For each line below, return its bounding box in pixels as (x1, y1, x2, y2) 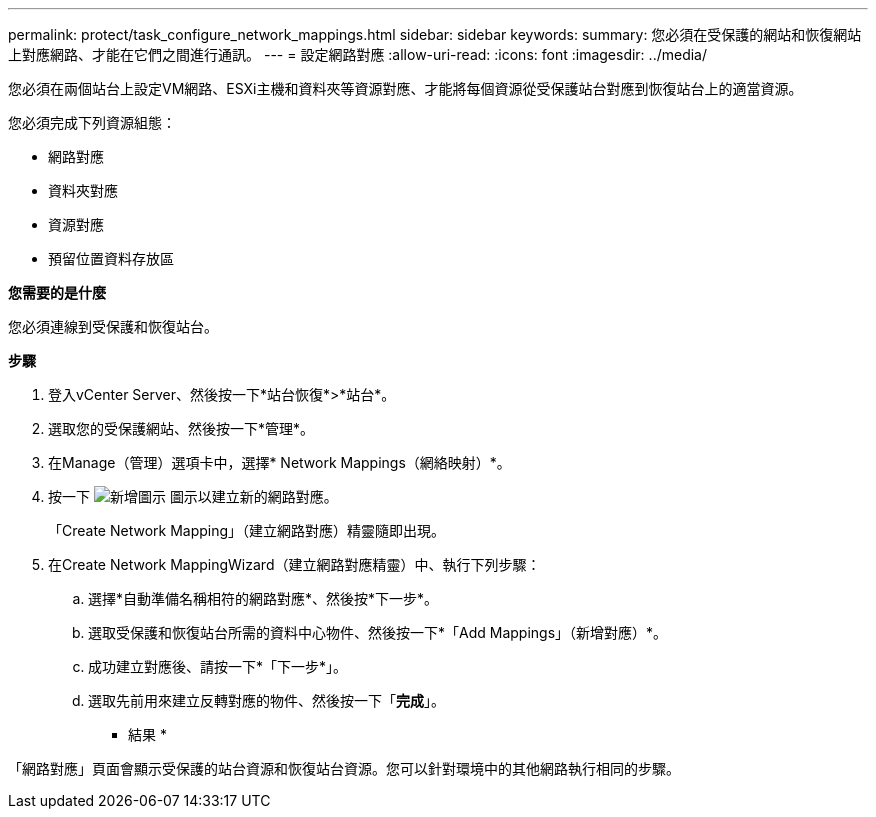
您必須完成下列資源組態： (8, 114, 176, 131)
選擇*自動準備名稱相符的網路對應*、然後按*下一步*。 (88, 590, 439, 607)
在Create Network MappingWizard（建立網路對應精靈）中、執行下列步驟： (48, 556, 541, 573)
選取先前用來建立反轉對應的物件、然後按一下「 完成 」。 (88, 692, 445, 709)
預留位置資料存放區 (48, 250, 174, 267)
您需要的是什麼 (8, 284, 106, 301)
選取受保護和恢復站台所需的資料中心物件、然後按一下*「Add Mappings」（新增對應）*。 (88, 624, 668, 641)
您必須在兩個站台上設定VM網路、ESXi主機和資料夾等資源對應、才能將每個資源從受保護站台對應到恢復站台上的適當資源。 (8, 80, 803, 97)
